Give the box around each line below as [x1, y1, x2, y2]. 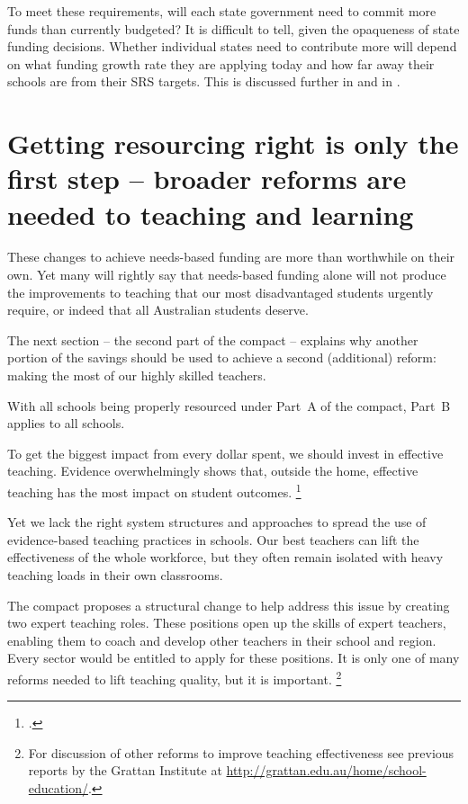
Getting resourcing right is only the [7, 125, 459, 162]
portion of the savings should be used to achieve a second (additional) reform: [7, 348, 436, 367]
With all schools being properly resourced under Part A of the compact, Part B [7, 396, 451, 415]
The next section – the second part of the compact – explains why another [7, 330, 418, 349]
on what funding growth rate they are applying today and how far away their [7, 54, 435, 73]
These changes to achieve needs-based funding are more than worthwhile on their [7, 247, 455, 266]
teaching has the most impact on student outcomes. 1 [7, 480, 301, 501]
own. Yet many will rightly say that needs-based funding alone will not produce [7, 265, 446, 284]
